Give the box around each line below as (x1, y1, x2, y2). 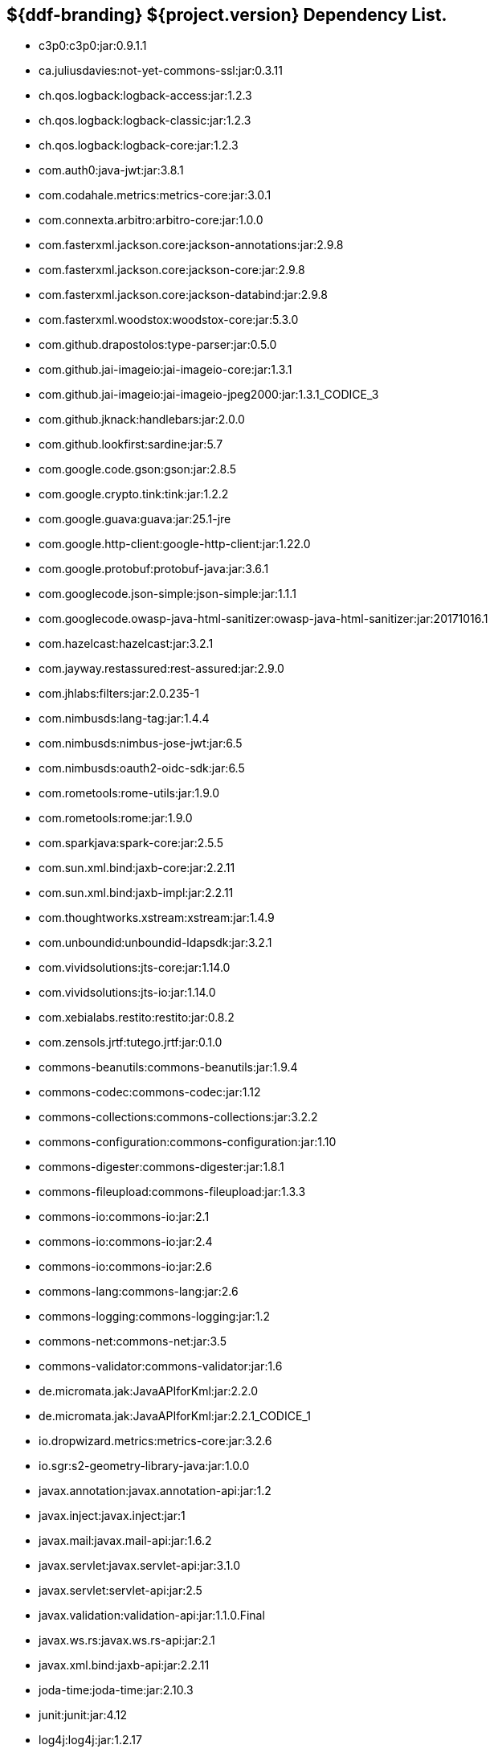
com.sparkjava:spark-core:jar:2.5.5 (39, 836, 224, 850)
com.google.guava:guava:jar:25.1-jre (39, 512, 231, 526)
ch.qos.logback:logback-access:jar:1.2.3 (39, 88, 252, 103)
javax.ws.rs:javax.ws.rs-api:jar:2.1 (39, 1633, 215, 1648)
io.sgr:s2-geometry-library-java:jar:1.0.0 (39, 1459, 250, 1473)
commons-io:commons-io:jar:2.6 (39, 1259, 212, 1274)
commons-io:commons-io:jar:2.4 (39, 1235, 213, 1249)
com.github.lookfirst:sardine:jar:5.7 (39, 437, 223, 452)
